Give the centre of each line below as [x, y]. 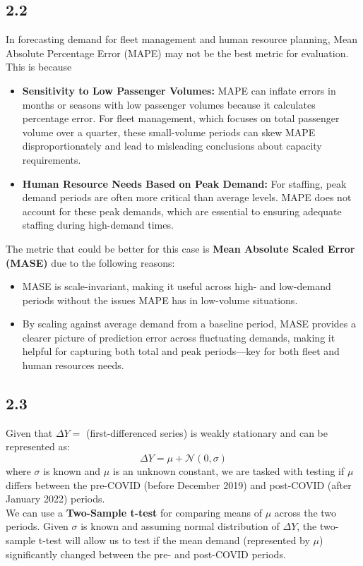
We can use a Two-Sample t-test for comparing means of [134, 512]
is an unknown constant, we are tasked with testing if [228, 471]
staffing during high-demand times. [98, 225]
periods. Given [37, 526]
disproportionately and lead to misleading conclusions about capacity [172, 146]
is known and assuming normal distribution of [180, 526]
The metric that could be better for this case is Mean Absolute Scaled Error [180, 248]
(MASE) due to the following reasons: [90, 262]
